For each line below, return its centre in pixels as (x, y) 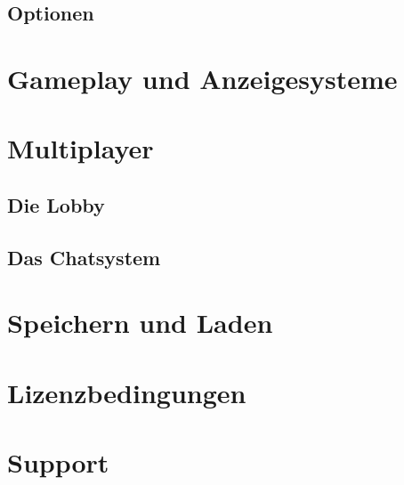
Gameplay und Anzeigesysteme (202, 78)
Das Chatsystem (84, 257)
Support (58, 462)
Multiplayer (81, 148)
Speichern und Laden (140, 323)
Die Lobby (56, 204)
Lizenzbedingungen (127, 392)
